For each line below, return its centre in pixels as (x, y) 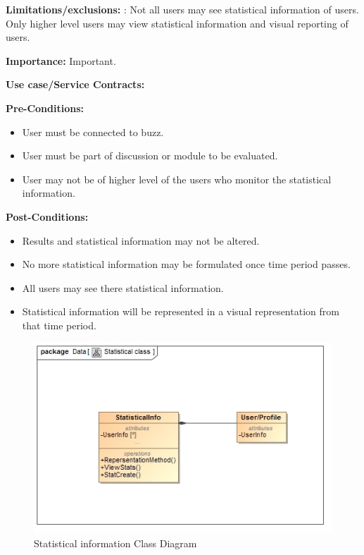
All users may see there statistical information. (123, 287)
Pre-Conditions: (45, 108)
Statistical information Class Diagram (115, 543)
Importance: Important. (61, 60)
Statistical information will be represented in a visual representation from (181, 311)
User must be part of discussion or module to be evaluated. (150, 155)
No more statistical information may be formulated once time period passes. (186, 264)
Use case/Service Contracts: (75, 84)
